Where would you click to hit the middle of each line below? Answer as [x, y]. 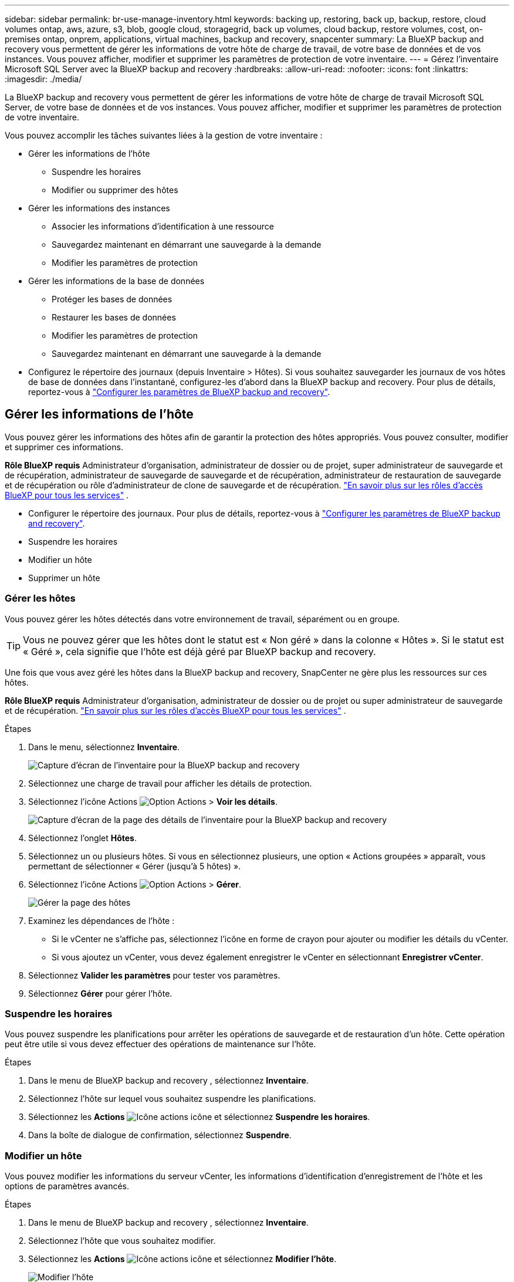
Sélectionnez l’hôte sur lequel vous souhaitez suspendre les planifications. [172, 1099]
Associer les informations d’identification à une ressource [163, 226]
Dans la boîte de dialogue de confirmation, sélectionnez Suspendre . [160, 1135]
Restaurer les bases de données [114, 317]
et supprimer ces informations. [64, 447]
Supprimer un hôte [64, 578]
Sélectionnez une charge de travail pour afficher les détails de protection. [170, 783]
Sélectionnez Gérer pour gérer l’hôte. [100, 993]
